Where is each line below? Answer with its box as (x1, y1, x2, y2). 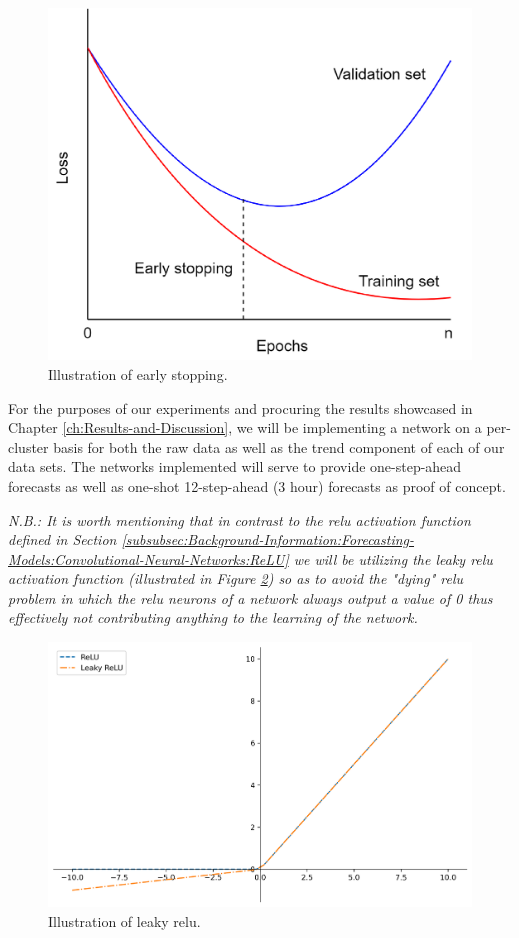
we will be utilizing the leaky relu (293, 548, 493, 569)
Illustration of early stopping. (48, 363, 228, 384)
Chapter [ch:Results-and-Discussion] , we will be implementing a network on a (8, 417, 482, 438)
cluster (8, 436, 49, 457)
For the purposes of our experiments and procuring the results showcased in (8, 397, 473, 418)
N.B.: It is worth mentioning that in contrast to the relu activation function (8, 509, 471, 530)
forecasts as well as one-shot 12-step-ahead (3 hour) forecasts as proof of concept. (8, 475, 506, 496)
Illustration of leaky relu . (48, 910, 201, 931)
